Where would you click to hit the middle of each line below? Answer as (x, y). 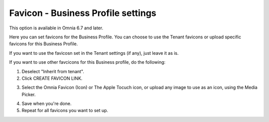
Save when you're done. (47, 104)
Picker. (29, 94)
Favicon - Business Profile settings (83, 13)
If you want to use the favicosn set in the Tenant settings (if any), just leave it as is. (94, 53)
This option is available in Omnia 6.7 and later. (56, 28)
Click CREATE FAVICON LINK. (52, 78)
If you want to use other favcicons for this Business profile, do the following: (87, 62)
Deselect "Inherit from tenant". (53, 71)
